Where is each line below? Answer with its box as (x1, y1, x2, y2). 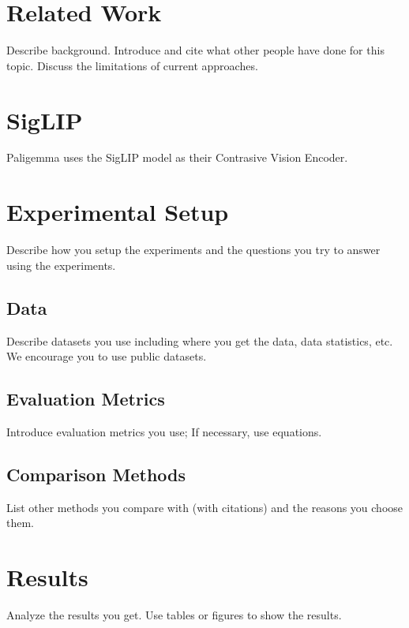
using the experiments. (6, 256, 116, 273)
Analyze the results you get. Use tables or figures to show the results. (6, 607, 342, 623)
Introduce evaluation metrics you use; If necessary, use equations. (6, 423, 322, 439)
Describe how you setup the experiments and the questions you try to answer (6, 241, 381, 258)
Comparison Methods (6, 462, 186, 486)
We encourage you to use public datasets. (6, 348, 207, 364)
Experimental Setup (6, 196, 229, 228)
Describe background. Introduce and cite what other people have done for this (6, 42, 385, 58)
